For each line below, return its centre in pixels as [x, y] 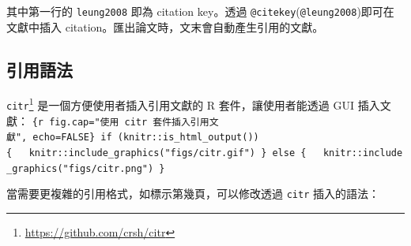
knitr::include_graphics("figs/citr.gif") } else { [168, 153]
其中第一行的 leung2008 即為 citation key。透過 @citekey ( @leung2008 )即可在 [200, 11]
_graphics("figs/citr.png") [80, 168]
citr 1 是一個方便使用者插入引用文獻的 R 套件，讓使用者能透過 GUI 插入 [193, 104]
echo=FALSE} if [72, 138]
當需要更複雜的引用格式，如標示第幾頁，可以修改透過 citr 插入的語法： [193, 194]
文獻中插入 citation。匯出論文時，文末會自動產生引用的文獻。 [165, 26]
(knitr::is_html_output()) [188, 138]
